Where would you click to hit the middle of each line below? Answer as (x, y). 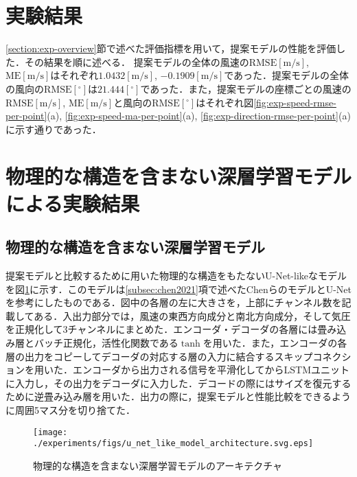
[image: (50, 432)
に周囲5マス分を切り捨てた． (70, 409)
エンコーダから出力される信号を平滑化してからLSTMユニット (211, 370)
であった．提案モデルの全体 (287, 75)
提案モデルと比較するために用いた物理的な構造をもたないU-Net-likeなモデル (176, 276)
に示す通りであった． (54, 129)
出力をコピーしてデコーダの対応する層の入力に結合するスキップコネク (183, 356)
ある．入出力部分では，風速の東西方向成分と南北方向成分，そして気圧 (192, 315)
